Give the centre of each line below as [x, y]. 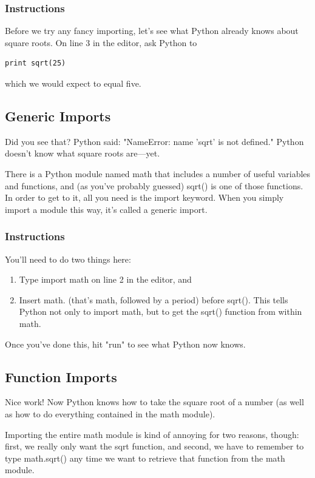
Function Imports [61, 376]
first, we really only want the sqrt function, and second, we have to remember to [154, 446]
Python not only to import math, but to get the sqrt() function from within [161, 311]
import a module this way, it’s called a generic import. [106, 209]
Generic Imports [58, 116]
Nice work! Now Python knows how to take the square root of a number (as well [154, 402]
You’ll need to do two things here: [68, 259]
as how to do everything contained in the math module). [110, 413]
